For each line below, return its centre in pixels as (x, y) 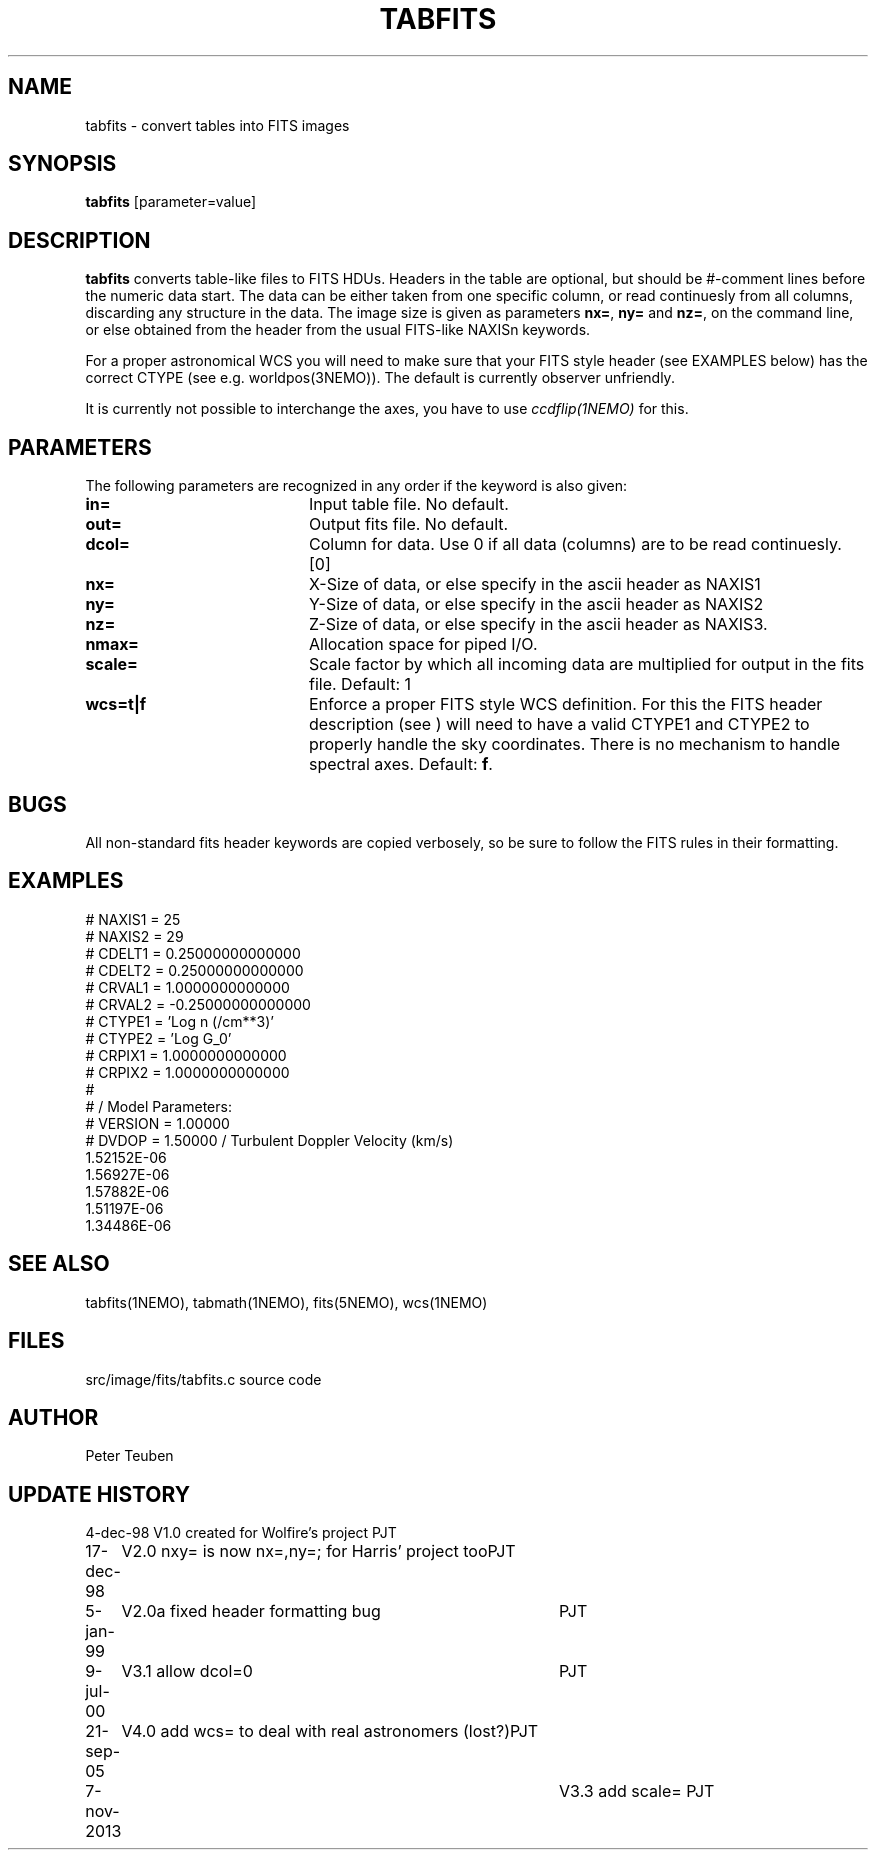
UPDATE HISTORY (99, 1494)
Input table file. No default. (408, 504)
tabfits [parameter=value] (171, 202)
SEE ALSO (59, 1264)
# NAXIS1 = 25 (133, 919)
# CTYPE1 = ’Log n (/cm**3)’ (179, 1021)
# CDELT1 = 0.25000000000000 (193, 953)
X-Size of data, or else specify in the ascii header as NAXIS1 (534, 584)
